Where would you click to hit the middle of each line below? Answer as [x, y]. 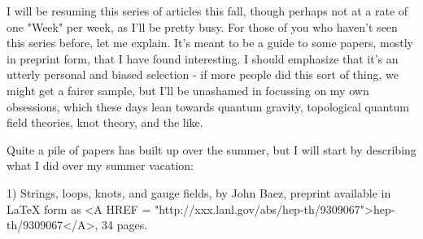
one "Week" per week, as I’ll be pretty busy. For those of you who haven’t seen [202, 26]
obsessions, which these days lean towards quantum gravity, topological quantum [208, 106]
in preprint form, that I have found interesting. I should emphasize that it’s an [203, 58]
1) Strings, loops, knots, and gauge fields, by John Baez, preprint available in [199, 192]
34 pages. [125, 225]
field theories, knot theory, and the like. [105, 122]
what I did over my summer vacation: [100, 165]
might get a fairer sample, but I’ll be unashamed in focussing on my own [188, 90]
